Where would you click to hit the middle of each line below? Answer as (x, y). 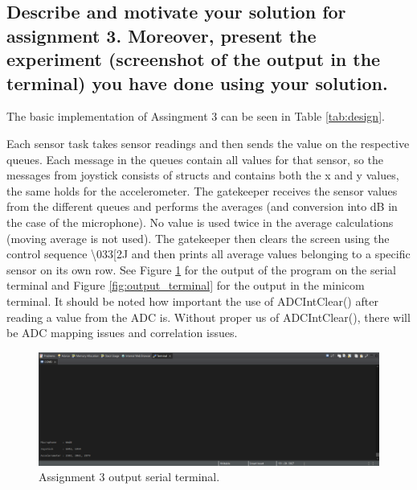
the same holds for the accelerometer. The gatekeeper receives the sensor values (202, 190)
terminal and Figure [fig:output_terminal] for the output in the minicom (186, 285)
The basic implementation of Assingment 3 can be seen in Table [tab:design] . (196, 116)
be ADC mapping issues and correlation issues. (122, 333)
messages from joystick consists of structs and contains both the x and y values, (203, 175)
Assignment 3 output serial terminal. (129, 477)
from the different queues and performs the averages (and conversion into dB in (202, 206)
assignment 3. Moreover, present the (161, 35)
